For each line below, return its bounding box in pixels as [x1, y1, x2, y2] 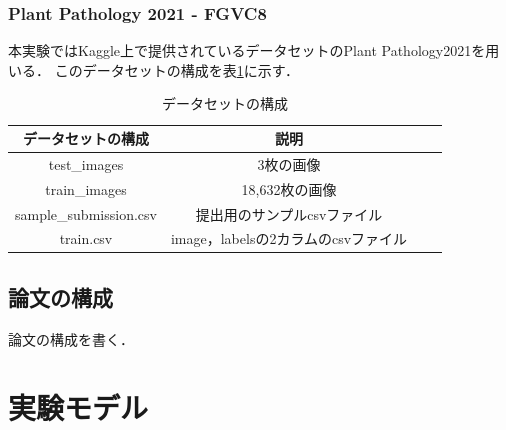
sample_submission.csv [15, 203, 157, 224]
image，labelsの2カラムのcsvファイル [170, 228, 408, 249]
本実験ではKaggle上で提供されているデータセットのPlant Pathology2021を [8, 40, 486, 61]
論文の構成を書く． [8, 328, 134, 349]
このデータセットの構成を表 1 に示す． [54, 59, 300, 80]
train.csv [59, 228, 113, 249]
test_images [48, 153, 124, 174]
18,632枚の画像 [241, 178, 337, 199]
